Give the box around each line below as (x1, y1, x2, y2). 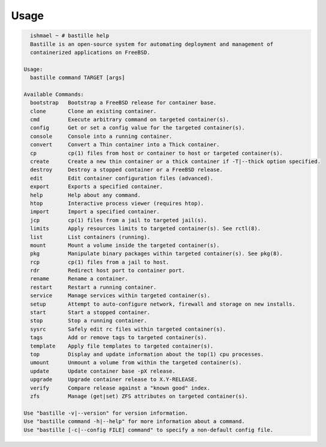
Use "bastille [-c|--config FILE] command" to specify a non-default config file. (23, 426, 274, 433)
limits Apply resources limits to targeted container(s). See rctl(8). (30, 225, 261, 232)
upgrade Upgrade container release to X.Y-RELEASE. (30, 376, 198, 383)
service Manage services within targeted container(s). (30, 292, 210, 299)
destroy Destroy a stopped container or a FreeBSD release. (30, 167, 223, 173)
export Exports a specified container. (30, 183, 163, 190)
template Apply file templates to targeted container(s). (30, 342, 214, 349)
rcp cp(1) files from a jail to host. (30, 258, 170, 265)
